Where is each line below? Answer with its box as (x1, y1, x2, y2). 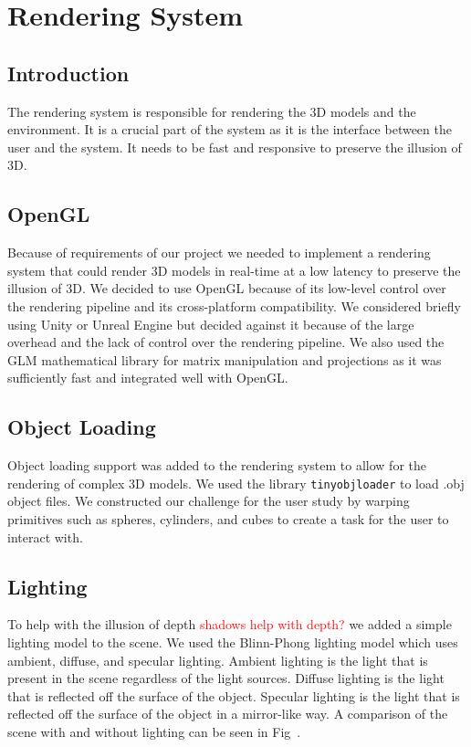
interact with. (7, 527, 83, 546)
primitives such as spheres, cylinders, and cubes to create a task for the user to (7, 509, 449, 528)
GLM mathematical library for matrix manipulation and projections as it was (7, 350, 442, 369)
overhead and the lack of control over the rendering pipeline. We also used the (7, 332, 445, 352)
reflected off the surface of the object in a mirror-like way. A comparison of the (7, 704, 448, 723)
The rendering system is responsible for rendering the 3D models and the (7, 101, 416, 121)
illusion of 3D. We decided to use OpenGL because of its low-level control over (7, 279, 446, 298)
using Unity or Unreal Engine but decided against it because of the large (7, 314, 414, 333)
